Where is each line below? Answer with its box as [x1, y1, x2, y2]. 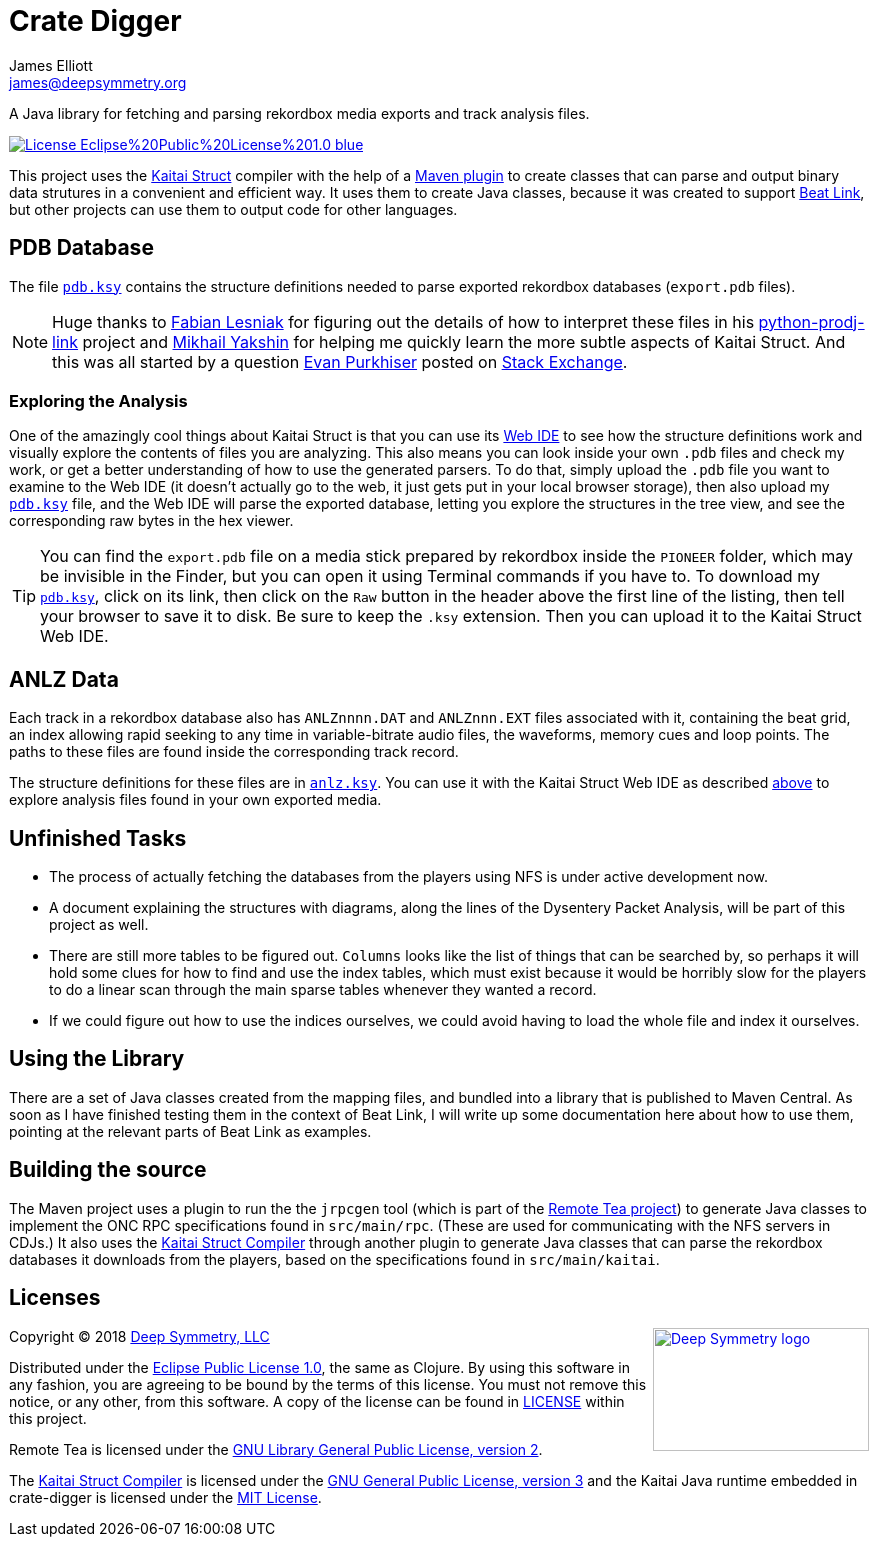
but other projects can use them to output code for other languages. [9, 200, 458, 218]
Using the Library [9, 1046, 185, 1072]
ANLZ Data [9, 666, 119, 692]
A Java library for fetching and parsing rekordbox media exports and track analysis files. [9, 104, 590, 122]
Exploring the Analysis [9, 390, 188, 411]
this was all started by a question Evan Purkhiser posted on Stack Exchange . [52, 351, 628, 372]
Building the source [9, 1157, 207, 1183]
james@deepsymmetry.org [9, 73, 187, 91]
